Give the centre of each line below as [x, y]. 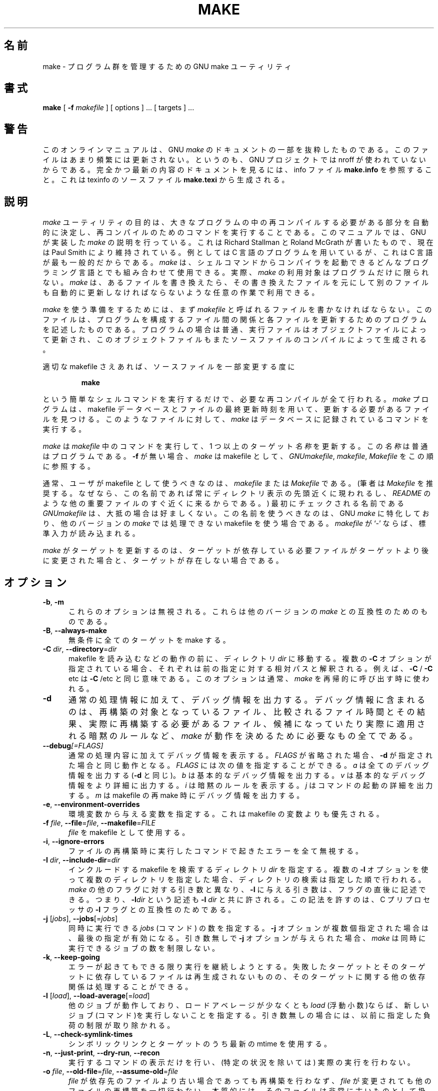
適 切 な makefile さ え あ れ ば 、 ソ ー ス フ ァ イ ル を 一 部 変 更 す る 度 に [169, 367]
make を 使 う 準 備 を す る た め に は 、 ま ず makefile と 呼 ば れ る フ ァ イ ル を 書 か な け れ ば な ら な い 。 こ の [237, 310]
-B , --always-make [75, 630]
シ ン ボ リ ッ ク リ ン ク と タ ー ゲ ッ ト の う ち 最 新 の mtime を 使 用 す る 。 [200, 1043]
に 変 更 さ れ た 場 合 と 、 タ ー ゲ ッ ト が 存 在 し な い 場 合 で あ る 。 [163, 561]
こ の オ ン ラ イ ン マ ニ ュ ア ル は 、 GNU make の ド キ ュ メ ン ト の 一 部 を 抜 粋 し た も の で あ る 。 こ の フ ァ [235, 150]
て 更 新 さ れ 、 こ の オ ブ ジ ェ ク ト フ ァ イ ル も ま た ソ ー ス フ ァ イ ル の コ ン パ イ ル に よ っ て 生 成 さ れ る [234, 340]
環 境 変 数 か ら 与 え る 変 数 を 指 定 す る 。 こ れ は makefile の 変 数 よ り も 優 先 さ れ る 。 [226, 813]
